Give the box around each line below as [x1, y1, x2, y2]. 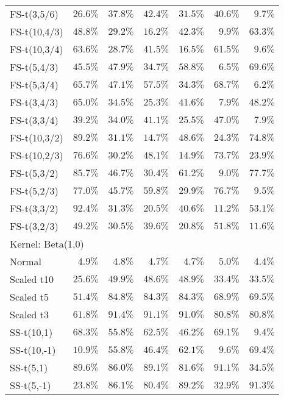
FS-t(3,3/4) [10, 113, 59, 127]
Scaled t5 [10, 290, 49, 304]
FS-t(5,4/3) [10, 60, 59, 74]
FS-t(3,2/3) [10, 219, 59, 233]
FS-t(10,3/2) [10, 130, 63, 145]
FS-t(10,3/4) [10, 42, 63, 56]
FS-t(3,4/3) [10, 95, 59, 109]
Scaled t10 [10, 272, 54, 286]
